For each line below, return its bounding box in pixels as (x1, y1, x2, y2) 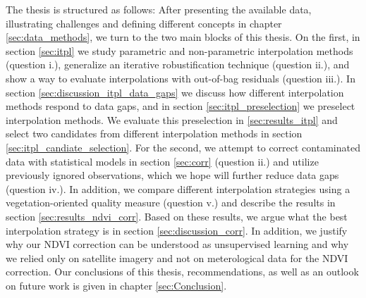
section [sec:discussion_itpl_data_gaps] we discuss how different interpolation (6, 85, 344, 99)
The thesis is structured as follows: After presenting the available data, (6, 2, 312, 16)
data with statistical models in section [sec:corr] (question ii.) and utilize (6, 154, 319, 168)
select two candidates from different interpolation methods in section (6, 126, 303, 141)
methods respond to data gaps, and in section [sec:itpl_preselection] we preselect (6, 99, 355, 113)
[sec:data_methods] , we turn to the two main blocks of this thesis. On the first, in (6, 30, 360, 44)
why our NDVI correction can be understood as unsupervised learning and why (6, 237, 349, 252)
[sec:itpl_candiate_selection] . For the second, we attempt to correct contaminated (6, 139, 360, 154)
